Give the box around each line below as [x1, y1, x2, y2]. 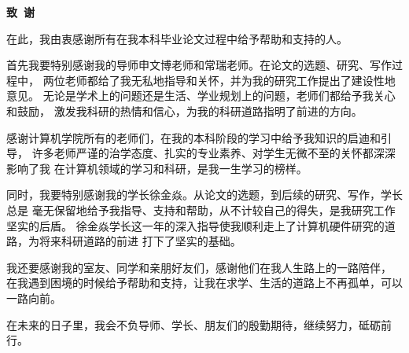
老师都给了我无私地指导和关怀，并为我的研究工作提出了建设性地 [64, 72, 396, 88]
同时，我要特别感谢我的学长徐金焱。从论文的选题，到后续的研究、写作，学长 [6, 186, 403, 203]
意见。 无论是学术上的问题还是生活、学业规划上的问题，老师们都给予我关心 [6, 87, 396, 104]
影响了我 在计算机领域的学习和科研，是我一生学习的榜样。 [6, 160, 308, 176]
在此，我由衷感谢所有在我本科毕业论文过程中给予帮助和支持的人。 [6, 30, 348, 46]
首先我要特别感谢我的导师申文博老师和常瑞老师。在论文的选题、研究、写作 [6, 57, 392, 73]
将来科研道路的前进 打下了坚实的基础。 [39, 233, 241, 249]
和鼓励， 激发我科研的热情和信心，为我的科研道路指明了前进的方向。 [6, 102, 363, 119]
